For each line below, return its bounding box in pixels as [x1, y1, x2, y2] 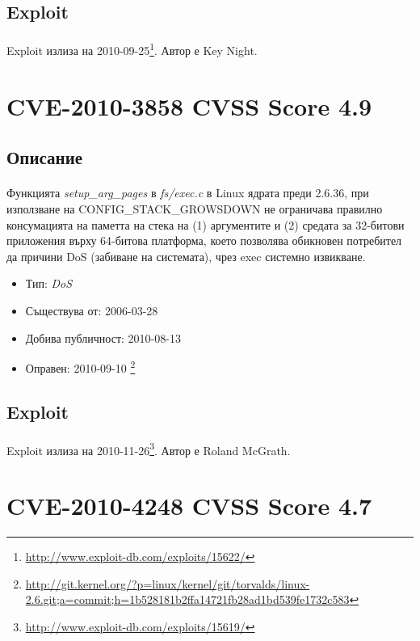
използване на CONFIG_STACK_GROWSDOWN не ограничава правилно [6, 200, 383, 217]
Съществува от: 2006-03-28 [25, 302, 158, 318]
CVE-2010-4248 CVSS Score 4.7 [6, 489, 372, 522]
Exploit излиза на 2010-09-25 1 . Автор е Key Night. [6, 40, 258, 59]
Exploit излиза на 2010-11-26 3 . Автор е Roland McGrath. [6, 439, 291, 458]
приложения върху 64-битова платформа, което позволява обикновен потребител [6, 232, 402, 249]
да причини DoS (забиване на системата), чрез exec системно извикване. [6, 247, 366, 264]
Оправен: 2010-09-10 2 [25, 357, 136, 376]
